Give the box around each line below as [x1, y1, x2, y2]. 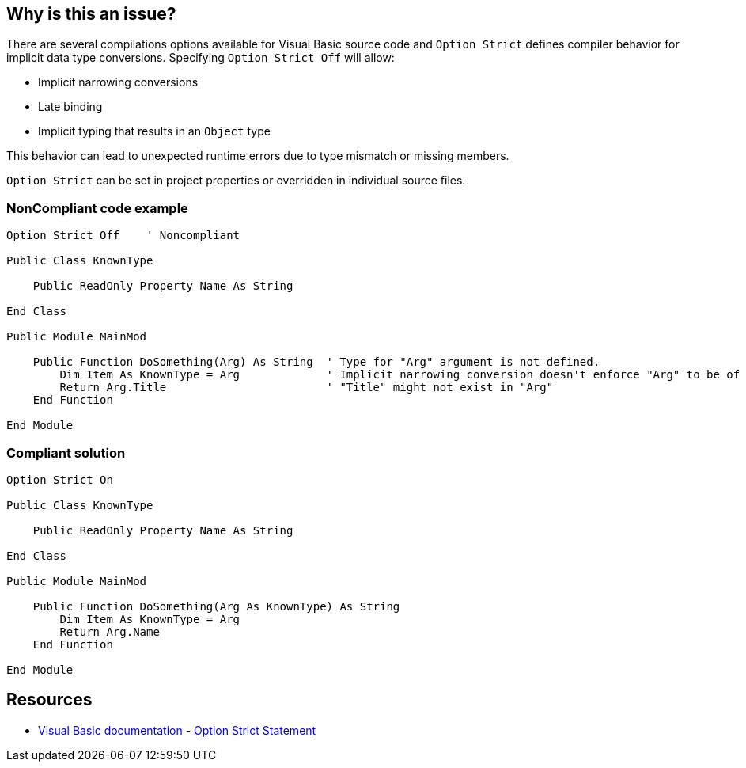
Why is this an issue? [6, 4, 176, 24]
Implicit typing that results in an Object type [38, 124, 271, 139]
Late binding [38, 100, 103, 114]
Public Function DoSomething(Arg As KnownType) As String [32, 599, 400, 613]
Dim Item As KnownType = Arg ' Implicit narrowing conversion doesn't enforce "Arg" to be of [59, 368, 740, 382]
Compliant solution [6, 444, 126, 461]
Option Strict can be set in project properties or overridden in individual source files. [6, 173, 466, 188]
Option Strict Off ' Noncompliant [6, 229, 240, 242]
